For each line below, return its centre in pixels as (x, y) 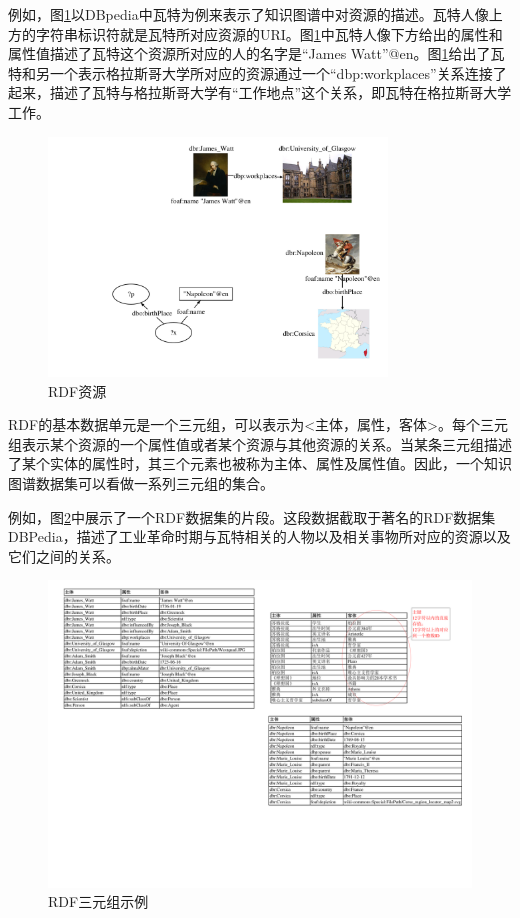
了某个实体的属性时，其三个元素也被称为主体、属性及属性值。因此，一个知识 (260, 463)
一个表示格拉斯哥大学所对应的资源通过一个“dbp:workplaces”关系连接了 (278, 72)
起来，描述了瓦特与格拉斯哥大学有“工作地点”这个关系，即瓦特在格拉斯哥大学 (260, 92)
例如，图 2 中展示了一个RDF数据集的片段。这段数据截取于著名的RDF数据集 (252, 516)
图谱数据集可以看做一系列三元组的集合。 (141, 483)
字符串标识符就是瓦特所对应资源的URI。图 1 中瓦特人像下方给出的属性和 (269, 33)
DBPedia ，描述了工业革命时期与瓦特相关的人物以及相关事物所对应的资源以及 (259, 536)
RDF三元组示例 (98, 901)
